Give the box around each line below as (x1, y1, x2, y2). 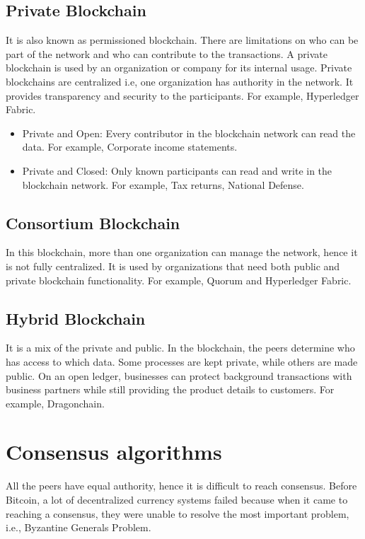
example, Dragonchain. (6, 395, 105, 410)
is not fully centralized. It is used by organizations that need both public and (6, 258, 340, 273)
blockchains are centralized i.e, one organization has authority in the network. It (6, 74, 354, 88)
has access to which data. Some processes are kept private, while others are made (6, 354, 358, 369)
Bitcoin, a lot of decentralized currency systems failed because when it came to (6, 492, 348, 507)
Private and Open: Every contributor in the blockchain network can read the (22, 125, 356, 140)
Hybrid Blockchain (6, 307, 146, 329)
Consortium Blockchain (6, 211, 180, 233)
